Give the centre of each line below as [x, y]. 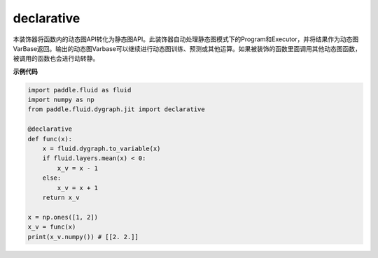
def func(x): [50, 139]
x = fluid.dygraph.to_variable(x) [101, 149]
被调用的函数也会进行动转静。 [56, 59]
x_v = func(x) [52, 227]
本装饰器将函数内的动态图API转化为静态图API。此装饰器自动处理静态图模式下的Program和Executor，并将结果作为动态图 [186, 39]
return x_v [61, 198]
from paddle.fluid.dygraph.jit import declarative [117, 109]
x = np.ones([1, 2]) [63, 217]
